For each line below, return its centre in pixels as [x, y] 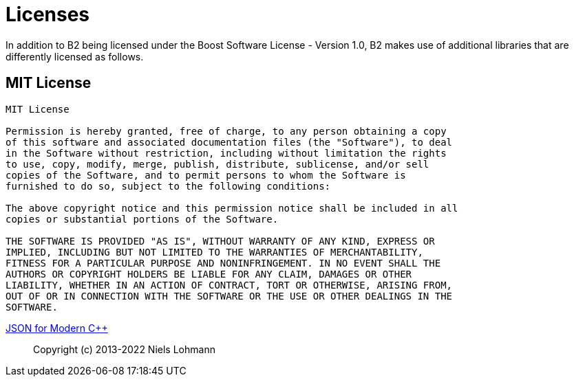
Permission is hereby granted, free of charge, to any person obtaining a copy [226, 131]
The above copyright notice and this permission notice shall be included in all [232, 208]
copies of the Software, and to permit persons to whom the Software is [206, 175]
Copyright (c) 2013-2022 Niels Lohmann [124, 349]
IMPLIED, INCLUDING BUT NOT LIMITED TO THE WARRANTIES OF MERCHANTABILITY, [214, 252]
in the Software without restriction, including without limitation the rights [226, 153]
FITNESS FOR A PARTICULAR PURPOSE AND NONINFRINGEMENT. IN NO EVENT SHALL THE [223, 263]
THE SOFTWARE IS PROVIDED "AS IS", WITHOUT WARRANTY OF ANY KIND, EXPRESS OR [220, 241]
